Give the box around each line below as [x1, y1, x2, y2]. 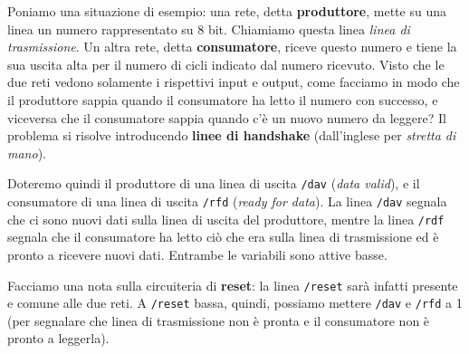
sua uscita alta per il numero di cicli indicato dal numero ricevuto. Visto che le [7, 54, 445, 73]
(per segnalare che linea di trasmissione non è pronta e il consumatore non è [7, 311, 430, 330]
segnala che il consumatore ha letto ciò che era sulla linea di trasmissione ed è [7, 227, 439, 246]
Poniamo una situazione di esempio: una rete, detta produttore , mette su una [7, 2, 446, 20]
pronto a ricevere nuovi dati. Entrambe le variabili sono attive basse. [7, 244, 388, 263]
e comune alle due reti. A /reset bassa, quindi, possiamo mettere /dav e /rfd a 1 [7, 293, 463, 312]
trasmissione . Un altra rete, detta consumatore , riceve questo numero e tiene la [7, 37, 457, 56]
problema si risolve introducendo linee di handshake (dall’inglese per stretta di [7, 126, 456, 145]
